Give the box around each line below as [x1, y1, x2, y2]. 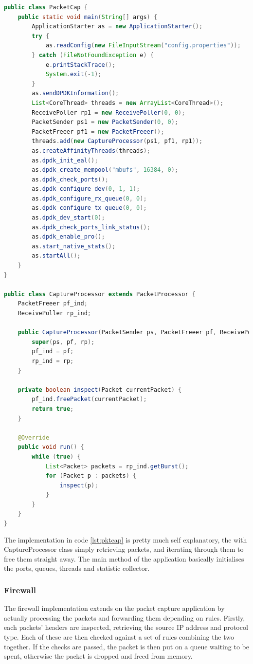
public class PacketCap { [4, 4, 88, 11]
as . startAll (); [32, 252, 81, 260]
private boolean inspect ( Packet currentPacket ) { [18, 386, 182, 393]
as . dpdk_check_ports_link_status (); [32, 223, 150, 231]
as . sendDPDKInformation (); [32, 90, 119, 97]
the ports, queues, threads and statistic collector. [4, 563, 150, 573]
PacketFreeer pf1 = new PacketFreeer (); [32, 128, 164, 135]
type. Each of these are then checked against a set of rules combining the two [4, 632, 235, 642]
